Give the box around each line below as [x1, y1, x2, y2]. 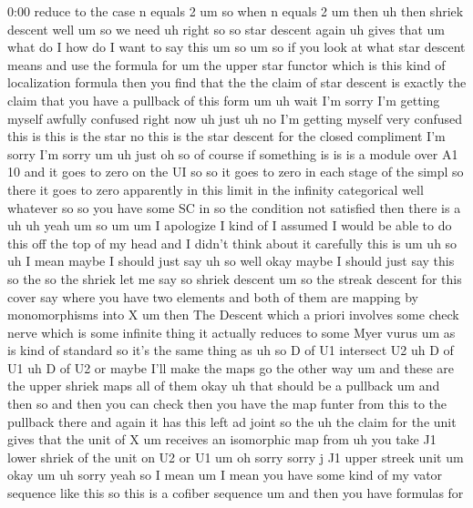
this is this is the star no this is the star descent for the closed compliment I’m [7, 127, 446, 146]
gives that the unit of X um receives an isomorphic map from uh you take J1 [7, 430, 437, 449]
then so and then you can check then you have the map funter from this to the [7, 394, 447, 413]
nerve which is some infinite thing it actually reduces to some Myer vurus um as [7, 322, 456, 341]
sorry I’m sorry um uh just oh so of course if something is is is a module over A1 [7, 144, 458, 163]
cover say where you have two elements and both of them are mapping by [7, 287, 418, 306]
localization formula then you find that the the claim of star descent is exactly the [7, 73, 467, 92]
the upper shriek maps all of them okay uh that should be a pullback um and [7, 376, 440, 395]
